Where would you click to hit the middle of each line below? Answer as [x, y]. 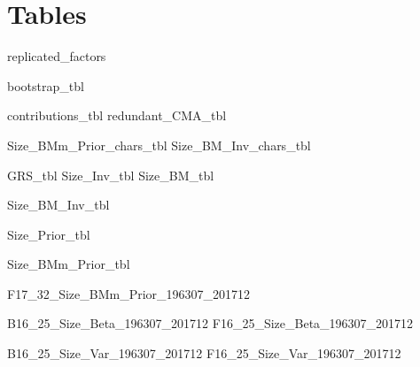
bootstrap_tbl [46, 85]
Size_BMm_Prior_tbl [69, 264]
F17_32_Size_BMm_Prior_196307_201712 [129, 293]
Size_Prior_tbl [49, 234]
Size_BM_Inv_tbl [58, 205]
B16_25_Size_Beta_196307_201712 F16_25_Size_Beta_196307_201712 [210, 323]
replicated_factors [57, 56]
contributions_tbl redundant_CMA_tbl [117, 115]
